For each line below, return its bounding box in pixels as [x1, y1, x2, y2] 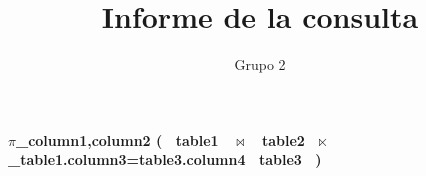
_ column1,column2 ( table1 [15, 129, 219, 150]
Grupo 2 [234, 54, 286, 75]
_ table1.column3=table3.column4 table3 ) [8, 149, 322, 170]
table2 [261, 129, 305, 150]
